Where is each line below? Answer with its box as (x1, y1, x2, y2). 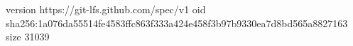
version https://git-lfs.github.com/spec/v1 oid (6, 2, 206, 16)
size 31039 (6, 29, 50, 44)
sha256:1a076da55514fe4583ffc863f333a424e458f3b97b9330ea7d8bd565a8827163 (6, 15, 348, 30)
